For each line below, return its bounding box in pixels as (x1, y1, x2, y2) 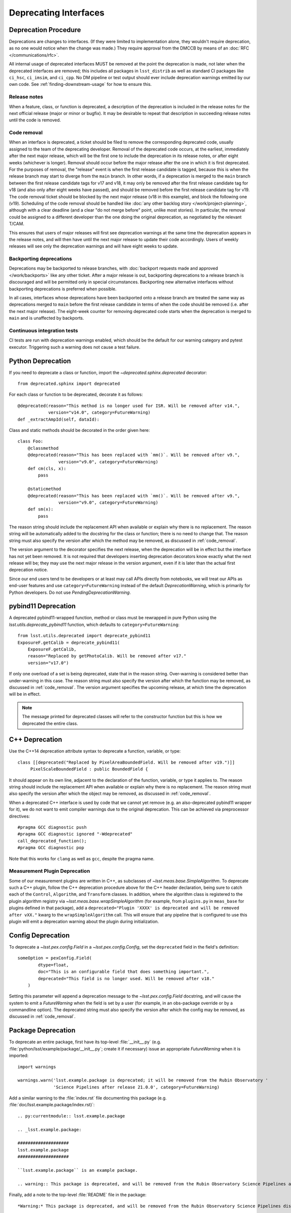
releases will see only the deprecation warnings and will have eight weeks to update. (9, 243, 178, 249)
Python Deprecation (9, 357, 71, 365)
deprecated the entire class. (22, 721, 79, 726)
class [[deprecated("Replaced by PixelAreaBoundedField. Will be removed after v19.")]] (17, 759, 235, 765)
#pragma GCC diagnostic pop (17, 845, 84, 851)
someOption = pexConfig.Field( (17, 955, 92, 961)
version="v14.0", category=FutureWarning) (48, 410, 151, 415)
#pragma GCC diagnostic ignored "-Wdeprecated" (17, 831, 133, 837)
